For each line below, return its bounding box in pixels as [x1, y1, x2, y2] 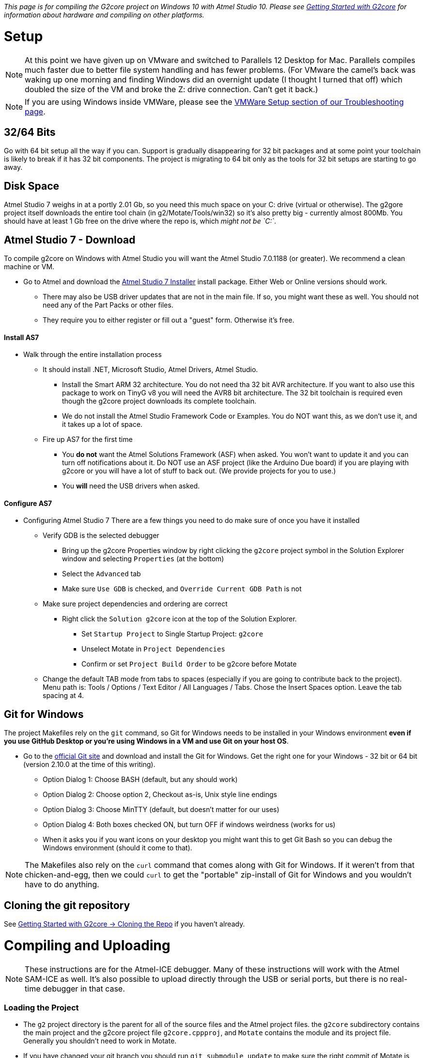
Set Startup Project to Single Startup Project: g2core [81, 630, 263, 638]
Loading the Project [4, 1003, 79, 1013]
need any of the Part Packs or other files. [43, 301, 173, 309]
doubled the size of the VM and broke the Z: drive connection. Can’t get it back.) [25, 84, 318, 94]
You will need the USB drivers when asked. [62, 482, 200, 490]
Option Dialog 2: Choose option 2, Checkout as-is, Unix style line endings [43, 790, 277, 799]
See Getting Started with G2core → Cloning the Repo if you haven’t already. [4, 920, 245, 928]
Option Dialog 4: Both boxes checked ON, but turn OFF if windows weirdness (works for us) [43, 820, 336, 829]
